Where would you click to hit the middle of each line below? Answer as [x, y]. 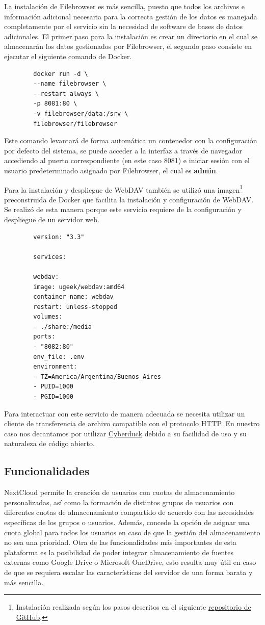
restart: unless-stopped [75, 307]
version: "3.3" [59, 237]
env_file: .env [59, 357]
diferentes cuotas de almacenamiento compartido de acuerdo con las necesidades [129, 512]
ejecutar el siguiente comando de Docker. [68, 56]
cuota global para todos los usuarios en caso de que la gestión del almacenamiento [132, 532]
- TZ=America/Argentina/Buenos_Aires [97, 376]
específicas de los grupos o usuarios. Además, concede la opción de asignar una [127, 522]
